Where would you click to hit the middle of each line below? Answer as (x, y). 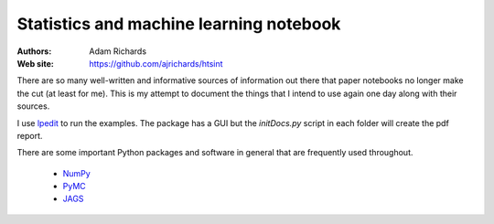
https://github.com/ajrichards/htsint (156, 63)
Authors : (34, 51)
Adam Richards (118, 51)
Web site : (35, 63)
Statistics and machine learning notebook (179, 24)
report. (30, 135)
